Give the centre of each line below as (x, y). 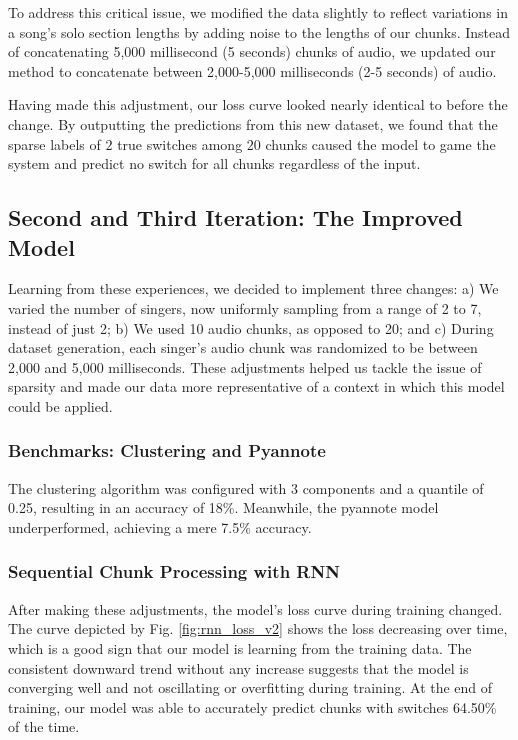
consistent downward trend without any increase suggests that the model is (238, 667)
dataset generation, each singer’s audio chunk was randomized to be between (243, 347)
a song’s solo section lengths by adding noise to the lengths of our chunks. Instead (259, 31)
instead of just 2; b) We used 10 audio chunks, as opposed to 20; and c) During (251, 327)
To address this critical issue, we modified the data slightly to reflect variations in (258, 12)
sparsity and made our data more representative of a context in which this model (256, 386)
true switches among (180, 143)
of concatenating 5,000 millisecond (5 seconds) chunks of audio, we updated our (252, 51)
